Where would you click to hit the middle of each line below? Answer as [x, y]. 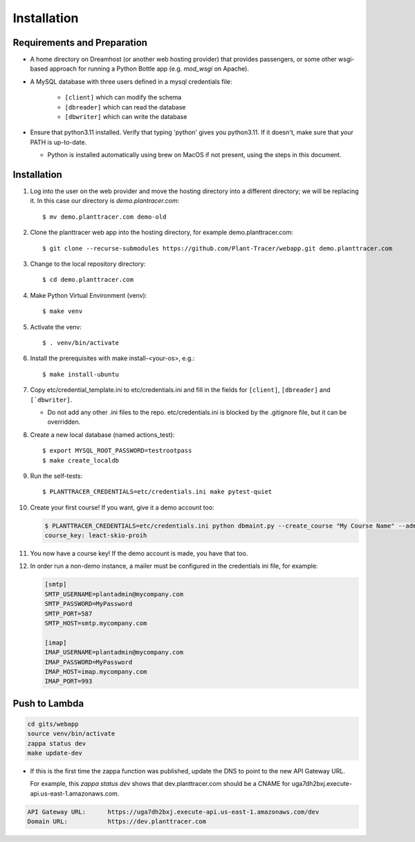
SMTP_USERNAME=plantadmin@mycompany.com [114, 594]
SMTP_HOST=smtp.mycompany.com [96, 623]
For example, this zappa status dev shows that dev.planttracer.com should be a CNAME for [160, 784]
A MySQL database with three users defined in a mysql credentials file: [131, 81]
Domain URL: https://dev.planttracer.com [117, 822]
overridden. [64, 422]
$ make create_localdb [81, 460]
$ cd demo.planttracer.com [88, 280]
